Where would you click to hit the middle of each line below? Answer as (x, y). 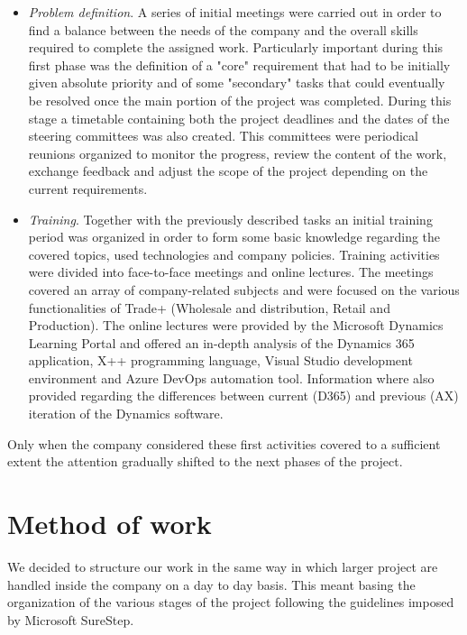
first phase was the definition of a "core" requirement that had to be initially (239, 64)
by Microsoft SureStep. (71, 619)
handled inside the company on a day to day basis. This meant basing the (211, 584)
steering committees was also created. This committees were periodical (223, 136)
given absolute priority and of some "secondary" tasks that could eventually (237, 83)
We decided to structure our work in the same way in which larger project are (223, 566)
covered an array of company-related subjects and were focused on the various (244, 289)
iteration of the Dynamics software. (126, 414)
